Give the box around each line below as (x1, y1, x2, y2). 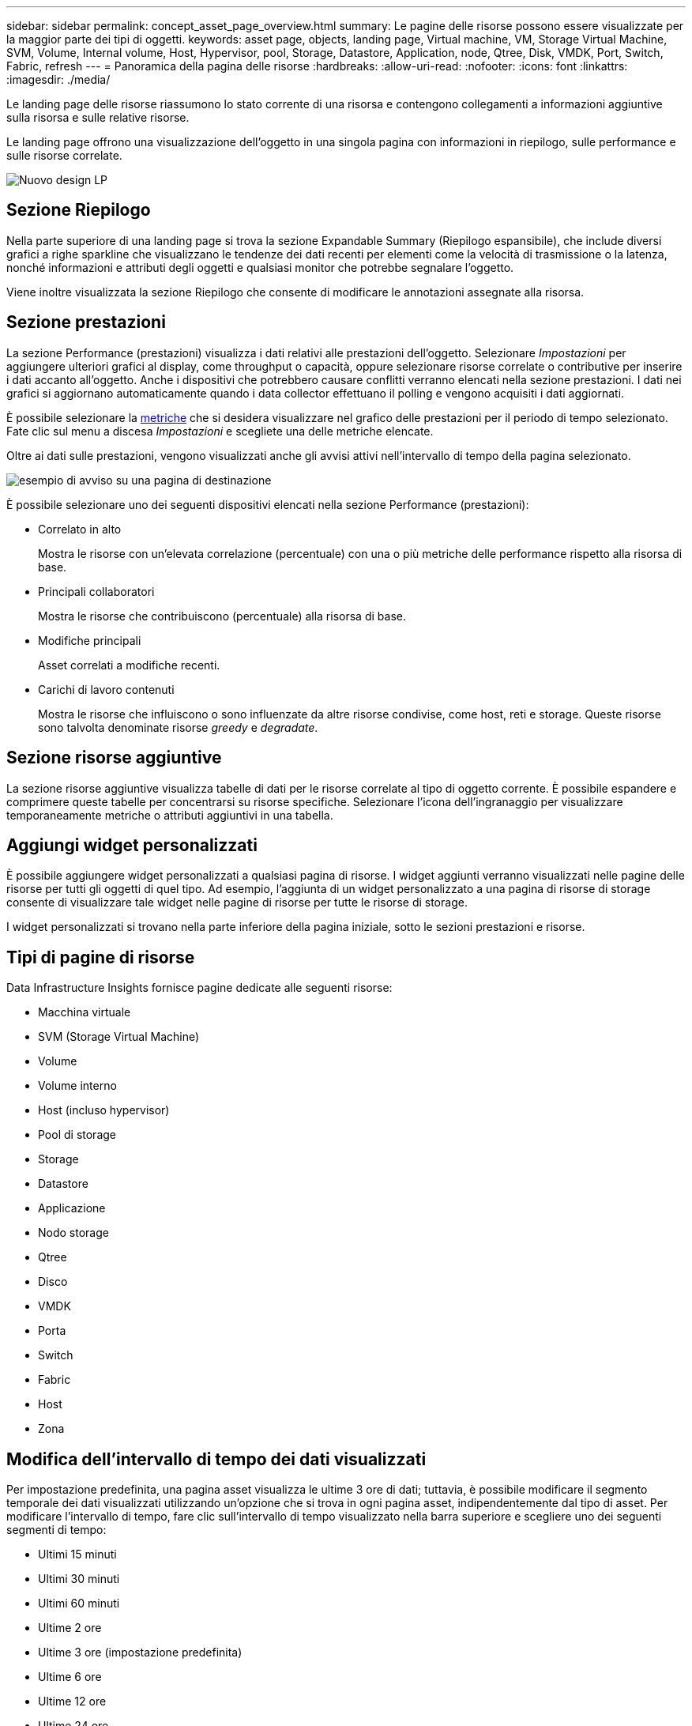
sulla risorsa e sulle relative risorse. (6, 111, 190, 124)
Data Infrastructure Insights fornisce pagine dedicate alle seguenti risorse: (6, 981, 393, 995)
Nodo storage (38, 1226, 109, 1240)
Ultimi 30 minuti (38, 1572, 120, 1586)
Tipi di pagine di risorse (6, 947, 195, 967)
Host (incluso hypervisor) (38, 1103, 170, 1117)
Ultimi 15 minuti (38, 1547, 117, 1562)
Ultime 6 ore (38, 1670, 102, 1684)
